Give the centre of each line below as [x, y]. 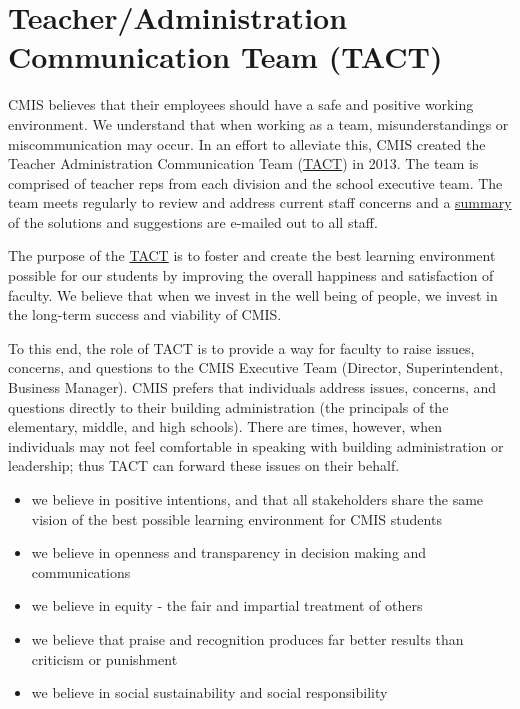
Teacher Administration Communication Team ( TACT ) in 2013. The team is [243, 163]
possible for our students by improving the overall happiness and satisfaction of [251, 275]
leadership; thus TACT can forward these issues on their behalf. [204, 465]
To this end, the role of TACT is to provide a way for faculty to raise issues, [241, 347]
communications [81, 571]
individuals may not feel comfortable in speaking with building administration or [256, 445]
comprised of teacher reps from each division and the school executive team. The [255, 182]
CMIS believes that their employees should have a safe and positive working [241, 104]
